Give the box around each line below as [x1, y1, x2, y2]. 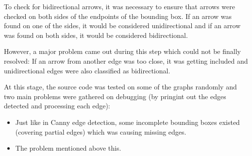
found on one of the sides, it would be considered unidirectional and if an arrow [4, 20, 241, 31]
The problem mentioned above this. [15, 143, 121, 153]
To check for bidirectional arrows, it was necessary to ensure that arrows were [4, 1, 235, 11]
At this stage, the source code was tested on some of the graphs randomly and [4, 82, 237, 92]
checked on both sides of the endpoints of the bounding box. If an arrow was [4, 11, 232, 21]
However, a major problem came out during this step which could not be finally [4, 46, 241, 56]
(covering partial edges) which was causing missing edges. [15, 126, 186, 137]
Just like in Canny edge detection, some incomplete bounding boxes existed [15, 117, 240, 127]
